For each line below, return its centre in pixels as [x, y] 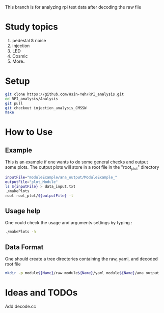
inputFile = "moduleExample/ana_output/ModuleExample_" [61, 178]
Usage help [23, 211]
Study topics [31, 27]
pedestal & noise [29, 40]
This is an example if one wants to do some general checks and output [77, 162]
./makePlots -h [21, 232]
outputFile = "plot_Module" [31, 182]
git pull [14, 103]
